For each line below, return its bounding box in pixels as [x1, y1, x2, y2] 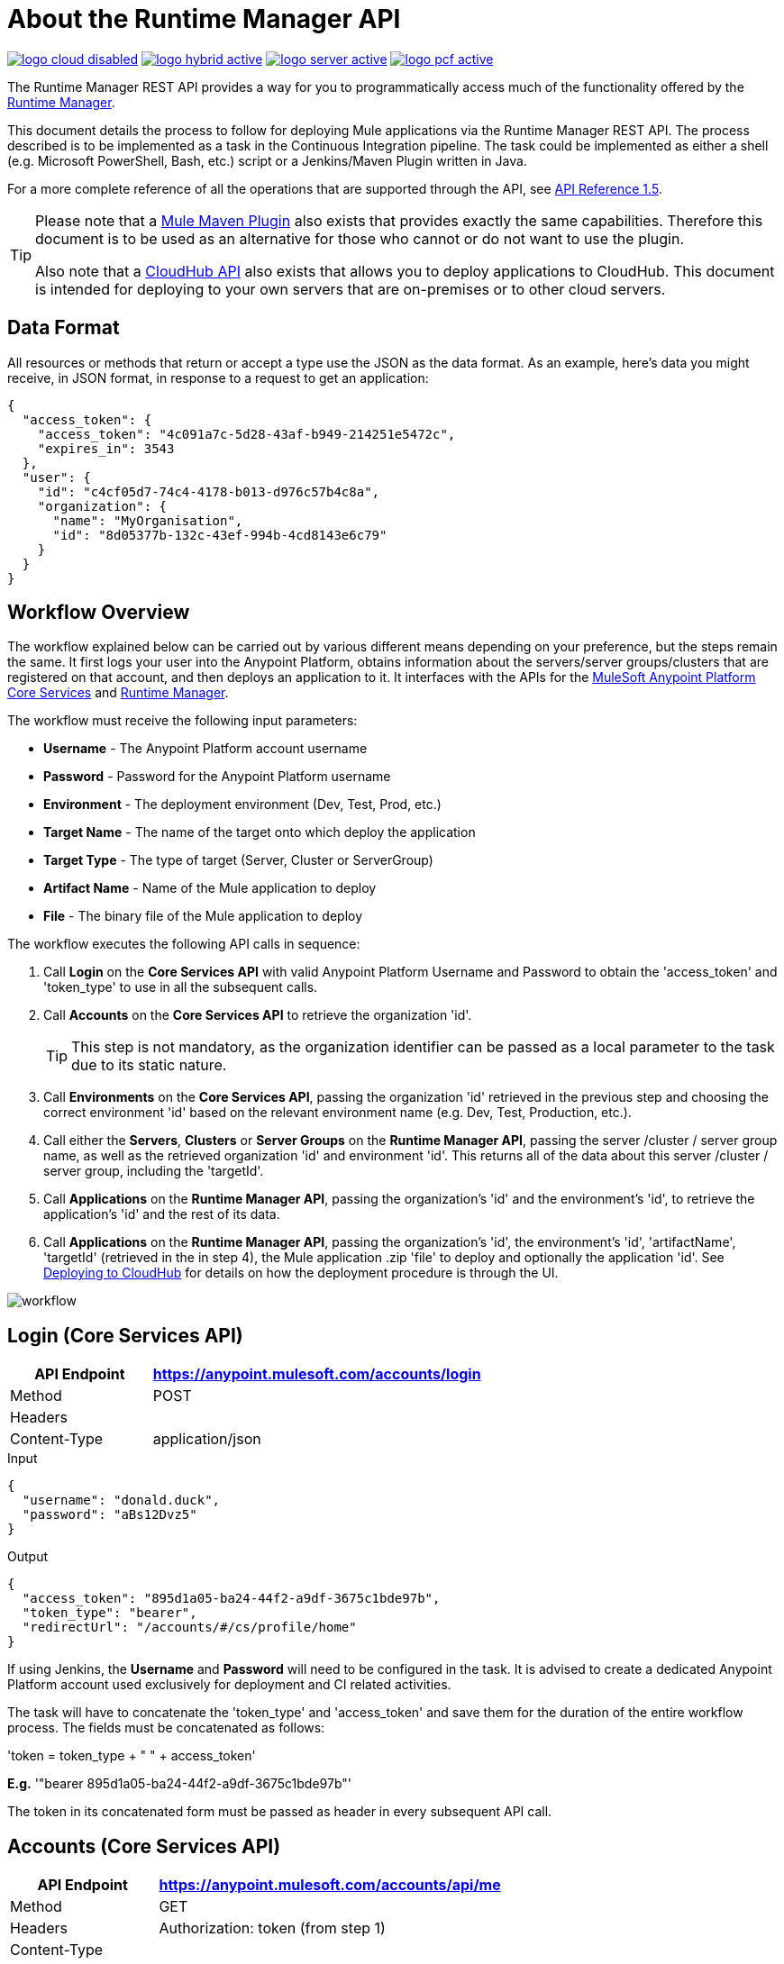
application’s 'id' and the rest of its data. [43, 1206, 280, 1223]
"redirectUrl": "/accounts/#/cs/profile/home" [22, 1620, 357, 1635]
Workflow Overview [7, 601, 190, 624]
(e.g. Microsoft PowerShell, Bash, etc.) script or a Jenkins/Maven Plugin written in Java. [7, 152, 527, 168]
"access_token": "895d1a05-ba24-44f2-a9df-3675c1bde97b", [22, 1591, 441, 1606]
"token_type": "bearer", [22, 1605, 197, 1621]
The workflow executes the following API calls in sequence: [7, 936, 360, 952]
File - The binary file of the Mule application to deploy [43, 908, 363, 924]
